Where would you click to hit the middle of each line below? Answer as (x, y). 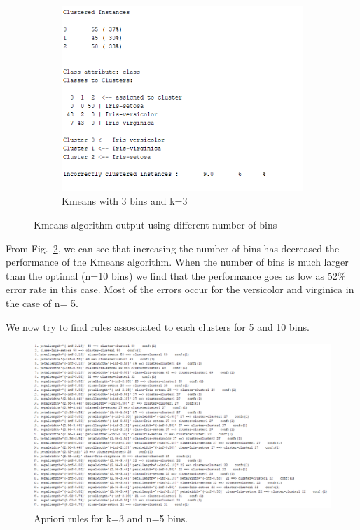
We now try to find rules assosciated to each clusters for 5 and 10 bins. (158, 326)
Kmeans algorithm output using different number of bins (155, 224)
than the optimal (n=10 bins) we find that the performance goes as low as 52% (176, 275)
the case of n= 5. (42, 303)
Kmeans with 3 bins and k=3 (125, 201)
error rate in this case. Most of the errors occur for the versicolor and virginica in (180, 289)
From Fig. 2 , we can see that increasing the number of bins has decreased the (173, 248)
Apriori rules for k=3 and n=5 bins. (111, 518)
